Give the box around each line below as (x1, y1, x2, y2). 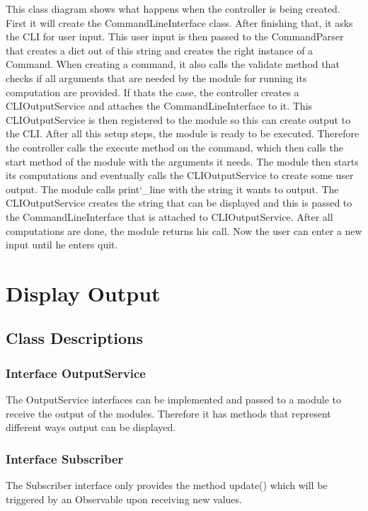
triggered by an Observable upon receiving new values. (6, 491, 242, 506)
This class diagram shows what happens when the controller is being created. (6, 1, 340, 16)
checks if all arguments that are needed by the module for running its (6, 70, 307, 85)
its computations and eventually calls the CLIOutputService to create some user (6, 168, 354, 183)
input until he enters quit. (6, 237, 118, 252)
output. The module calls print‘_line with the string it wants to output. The (6, 181, 339, 196)
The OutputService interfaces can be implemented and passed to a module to (6, 392, 341, 407)
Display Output (6, 278, 161, 307)
